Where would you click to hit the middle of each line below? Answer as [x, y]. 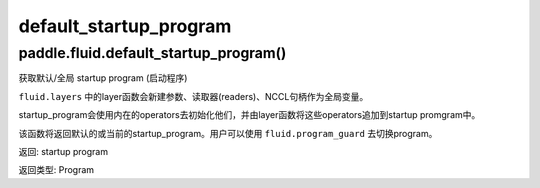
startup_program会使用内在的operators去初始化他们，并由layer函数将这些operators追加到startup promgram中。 [249, 115]
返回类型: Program [56, 170]
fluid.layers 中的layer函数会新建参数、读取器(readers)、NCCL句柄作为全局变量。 [193, 96]
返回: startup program [63, 151]
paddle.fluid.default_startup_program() [152, 53]
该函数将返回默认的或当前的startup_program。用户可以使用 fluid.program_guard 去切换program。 [228, 133]
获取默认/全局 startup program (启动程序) [103, 78]
